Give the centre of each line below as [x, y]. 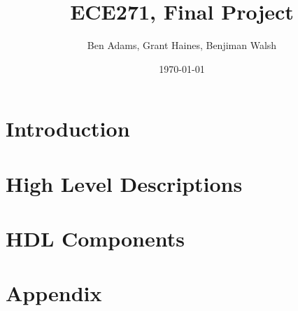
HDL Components [95, 239]
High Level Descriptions [124, 183]
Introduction [68, 129]
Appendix [54, 293]
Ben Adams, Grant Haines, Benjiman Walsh [182, 45]
